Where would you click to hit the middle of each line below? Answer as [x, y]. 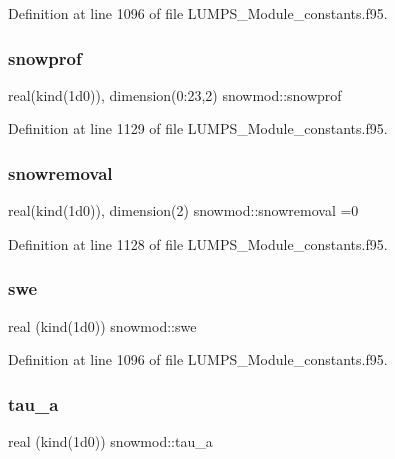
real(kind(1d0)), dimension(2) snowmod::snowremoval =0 [183, 210]
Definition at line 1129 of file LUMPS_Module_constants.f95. [198, 128]
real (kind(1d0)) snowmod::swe [102, 325]
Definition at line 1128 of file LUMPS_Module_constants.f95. [198, 243]
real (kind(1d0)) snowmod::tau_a [110, 441]
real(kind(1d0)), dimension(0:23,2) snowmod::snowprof [175, 94]
